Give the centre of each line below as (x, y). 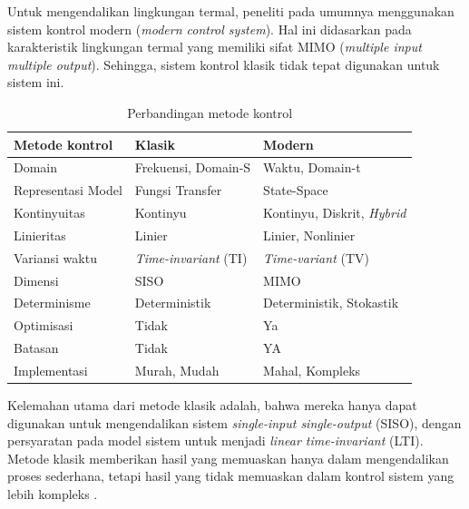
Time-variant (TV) (316, 257)
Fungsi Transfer (178, 190)
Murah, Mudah (177, 370)
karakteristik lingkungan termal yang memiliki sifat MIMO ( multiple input (215, 47)
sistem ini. (36, 82)
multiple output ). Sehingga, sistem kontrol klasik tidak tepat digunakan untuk (224, 64)
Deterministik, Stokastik (331, 303)
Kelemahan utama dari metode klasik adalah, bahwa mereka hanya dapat (212, 405)
